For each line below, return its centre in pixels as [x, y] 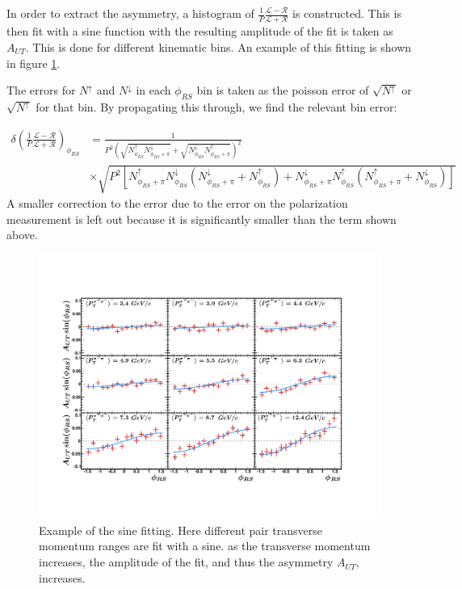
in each [153, 90]
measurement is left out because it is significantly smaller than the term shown [202, 219]
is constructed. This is [347, 13]
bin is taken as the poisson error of [283, 90]
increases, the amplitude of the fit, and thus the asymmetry [186, 562]
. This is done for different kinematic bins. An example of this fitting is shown [218, 46]
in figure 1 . [34, 63]
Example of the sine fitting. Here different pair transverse [181, 530]
